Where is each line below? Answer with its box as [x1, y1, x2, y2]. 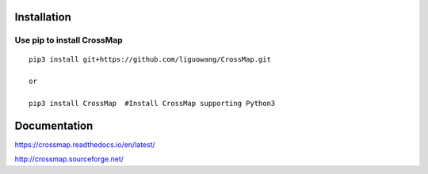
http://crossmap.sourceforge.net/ [14, 154, 124, 164]
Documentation [14, 119, 94, 132]
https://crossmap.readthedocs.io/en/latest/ [14, 140, 156, 149]
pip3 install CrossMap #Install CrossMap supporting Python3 [29, 99, 276, 108]
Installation [14, 10, 71, 24]
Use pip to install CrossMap [14, 35, 123, 46]
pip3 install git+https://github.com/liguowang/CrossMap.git [29, 55, 271, 63]
